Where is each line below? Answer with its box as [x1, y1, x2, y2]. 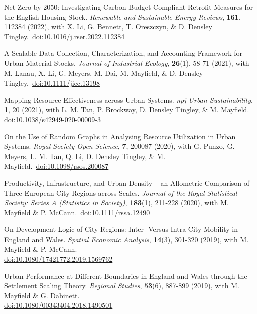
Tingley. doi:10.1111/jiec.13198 [4, 77, 100, 88]
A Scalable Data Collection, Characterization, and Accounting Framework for [4, 48, 243, 58]
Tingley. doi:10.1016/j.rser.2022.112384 [4, 31, 125, 41]
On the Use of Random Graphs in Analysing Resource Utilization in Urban [4, 131, 236, 141]
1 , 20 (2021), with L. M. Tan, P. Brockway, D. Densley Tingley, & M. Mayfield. [4, 104, 249, 115]
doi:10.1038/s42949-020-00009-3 [4, 114, 101, 124]
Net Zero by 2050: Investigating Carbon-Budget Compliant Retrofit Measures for [4, 2, 253, 12]
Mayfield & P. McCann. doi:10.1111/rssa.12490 [4, 207, 150, 217]
